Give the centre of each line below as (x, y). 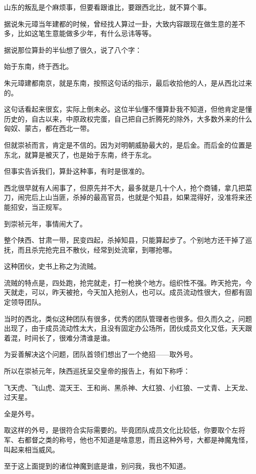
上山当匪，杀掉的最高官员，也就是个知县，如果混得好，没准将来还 (145, 197)
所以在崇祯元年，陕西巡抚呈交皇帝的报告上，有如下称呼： (97, 371)
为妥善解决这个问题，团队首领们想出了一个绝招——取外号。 (100, 354)
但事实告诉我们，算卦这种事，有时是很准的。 (76, 171)
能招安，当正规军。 (35, 206)
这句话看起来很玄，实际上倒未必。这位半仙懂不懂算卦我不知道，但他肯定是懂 (128, 109)
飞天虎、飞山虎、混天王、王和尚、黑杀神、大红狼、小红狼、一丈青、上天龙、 (128, 387)
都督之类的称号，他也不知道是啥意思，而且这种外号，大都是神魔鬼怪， (138, 440)
